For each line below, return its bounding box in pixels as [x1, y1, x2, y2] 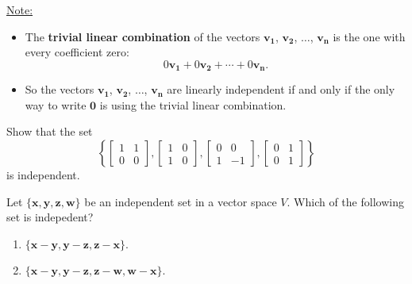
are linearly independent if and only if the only [167, 81, 395, 98]
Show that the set [6, 123, 93, 140]
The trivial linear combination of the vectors [25, 28, 260, 44]
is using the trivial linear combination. [99, 96, 287, 113]
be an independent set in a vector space [84, 193, 277, 209]
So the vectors [25, 81, 94, 98]
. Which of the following [287, 193, 404, 209]
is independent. [6, 167, 80, 183]
